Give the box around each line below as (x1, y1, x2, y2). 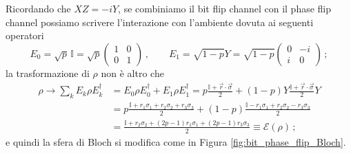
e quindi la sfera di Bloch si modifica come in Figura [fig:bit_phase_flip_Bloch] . (6, 134, 346, 148)
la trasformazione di (6, 65, 90, 80)
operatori (6, 28, 44, 43)
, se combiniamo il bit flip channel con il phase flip (118, 1, 332, 15)
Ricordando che (6, 1, 71, 15)
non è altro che (101, 65, 164, 80)
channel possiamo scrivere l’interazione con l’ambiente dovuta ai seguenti (6, 14, 314, 29)
